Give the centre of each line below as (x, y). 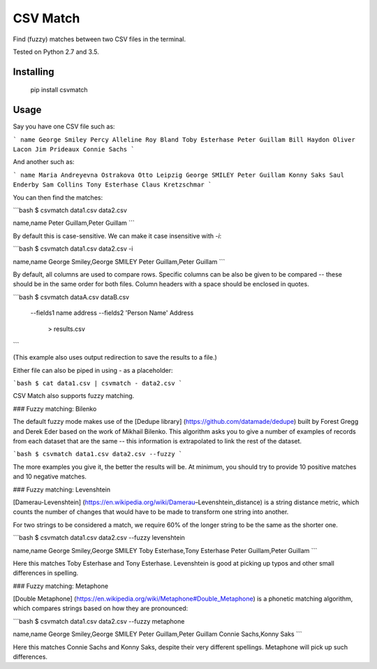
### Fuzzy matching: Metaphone (60, 586)
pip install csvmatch (59, 90)
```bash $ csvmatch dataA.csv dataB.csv (71, 297)
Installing (34, 72)
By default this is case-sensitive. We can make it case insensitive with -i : (117, 236)
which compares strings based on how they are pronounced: (101, 608)
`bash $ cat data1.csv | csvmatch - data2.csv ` (98, 383)
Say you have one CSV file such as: (64, 126)
